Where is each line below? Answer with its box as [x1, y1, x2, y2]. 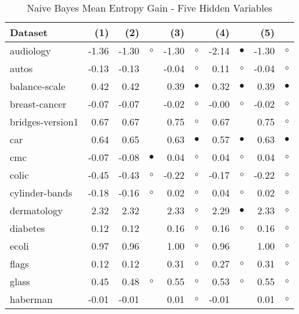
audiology [10, 43, 51, 58]
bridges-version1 [10, 114, 79, 129]
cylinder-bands [10, 185, 72, 200]
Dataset [10, 25, 48, 39]
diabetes [10, 221, 45, 235]
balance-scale [10, 79, 65, 93]
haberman [10, 292, 53, 306]
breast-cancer [10, 97, 67, 111]
